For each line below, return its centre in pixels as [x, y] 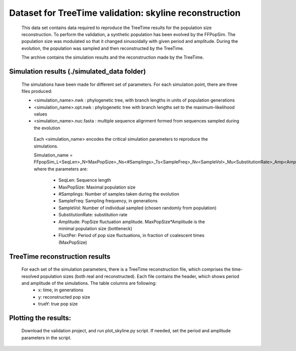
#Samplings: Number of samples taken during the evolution [119, 194]
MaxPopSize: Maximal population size [97, 187]
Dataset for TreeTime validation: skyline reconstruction [125, 13]
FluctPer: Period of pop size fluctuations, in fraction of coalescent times [131, 235]
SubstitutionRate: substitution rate [93, 215]
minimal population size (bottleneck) [95, 228]
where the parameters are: [61, 169]
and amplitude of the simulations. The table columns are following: [89, 283]
